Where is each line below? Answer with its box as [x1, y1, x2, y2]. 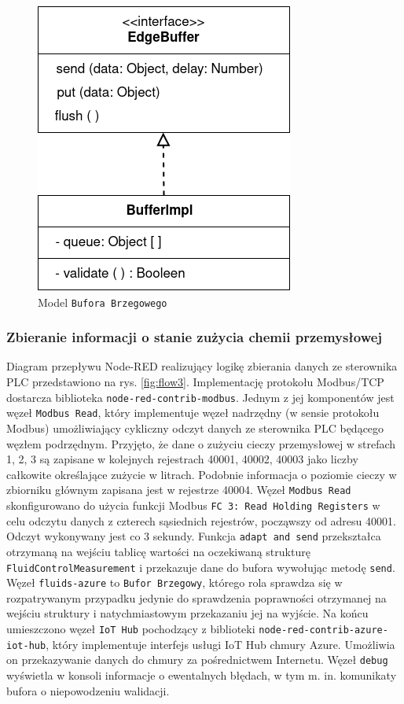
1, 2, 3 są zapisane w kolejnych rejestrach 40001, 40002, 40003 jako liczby [6, 451, 358, 467]
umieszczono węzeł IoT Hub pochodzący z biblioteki [6, 621, 255, 636]
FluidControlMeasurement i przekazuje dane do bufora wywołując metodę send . [6, 558, 395, 575]
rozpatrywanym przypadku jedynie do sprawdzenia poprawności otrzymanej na [6, 589, 387, 606]
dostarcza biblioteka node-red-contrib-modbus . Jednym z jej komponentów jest [6, 389, 395, 405]
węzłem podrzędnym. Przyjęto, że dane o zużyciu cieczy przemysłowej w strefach [6, 435, 396, 452]
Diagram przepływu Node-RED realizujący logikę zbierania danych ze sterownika [6, 358, 398, 374]
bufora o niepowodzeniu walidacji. [6, 682, 170, 698]
